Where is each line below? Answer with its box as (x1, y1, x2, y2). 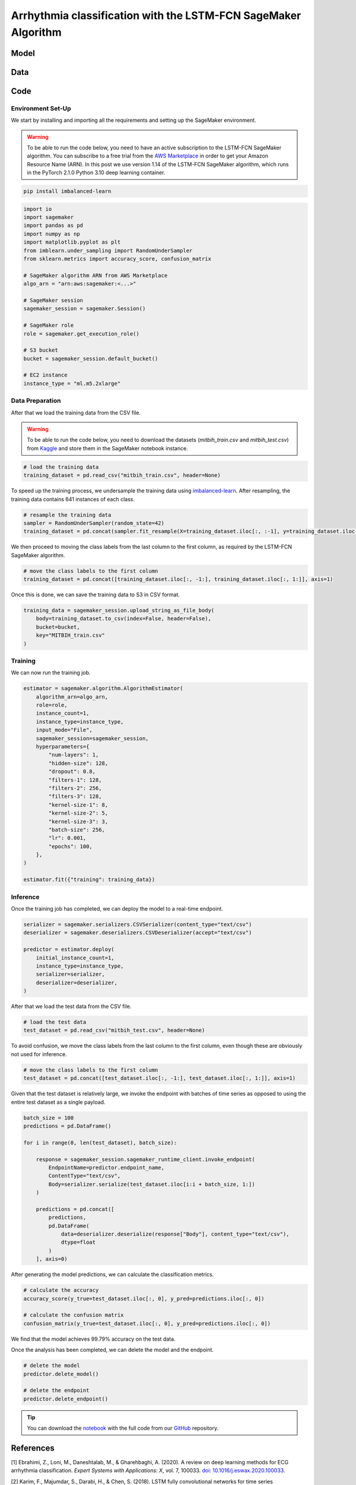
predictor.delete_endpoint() (23, 1395, 109, 1402)
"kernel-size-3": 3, (48, 818, 109, 825)
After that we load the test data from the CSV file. (11, 1003, 132, 1010)
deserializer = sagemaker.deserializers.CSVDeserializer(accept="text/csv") (23, 930, 252, 936)
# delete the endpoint (23, 1387, 90, 1394)
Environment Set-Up (11, 104, 71, 112)
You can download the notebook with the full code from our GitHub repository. (27, 1424, 219, 1432)
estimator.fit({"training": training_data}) (23, 876, 155, 883)
